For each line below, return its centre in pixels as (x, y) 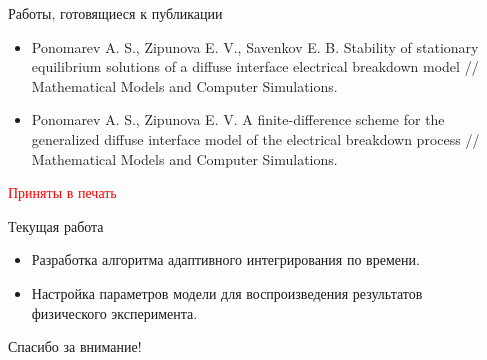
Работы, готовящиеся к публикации (115, 13)
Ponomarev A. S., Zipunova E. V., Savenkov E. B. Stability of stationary (255, 46)
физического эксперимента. (114, 312)
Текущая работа (56, 225)
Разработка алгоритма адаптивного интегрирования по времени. (225, 259)
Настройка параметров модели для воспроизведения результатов (227, 292)
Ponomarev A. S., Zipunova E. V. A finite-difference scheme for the (238, 119)
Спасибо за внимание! (75, 346)
